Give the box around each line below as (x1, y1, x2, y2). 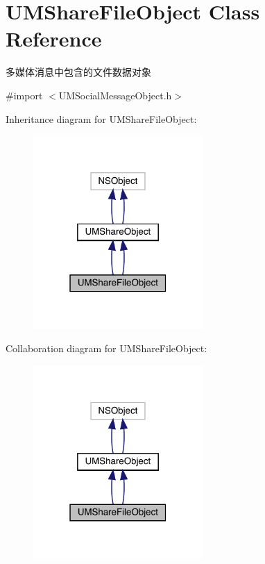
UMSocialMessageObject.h (58, 88, 172, 102)
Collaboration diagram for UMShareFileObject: (6, 341, 207, 356)
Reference (6, 24, 102, 53)
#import (6, 88, 43, 102)
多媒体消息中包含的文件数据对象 (6, 65, 151, 79)
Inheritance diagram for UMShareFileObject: (6, 111, 197, 126)
